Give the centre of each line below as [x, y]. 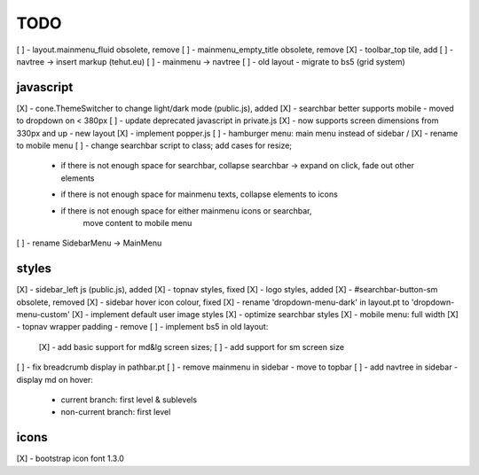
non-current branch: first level [116, 412]
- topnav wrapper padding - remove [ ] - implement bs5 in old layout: [142, 327]
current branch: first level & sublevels [129, 400]
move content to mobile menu [137, 222]
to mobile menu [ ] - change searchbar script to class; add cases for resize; [154, 145]
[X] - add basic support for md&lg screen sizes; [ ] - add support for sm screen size [192, 347]
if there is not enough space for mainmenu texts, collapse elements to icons [200, 194]
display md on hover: [55, 379]
